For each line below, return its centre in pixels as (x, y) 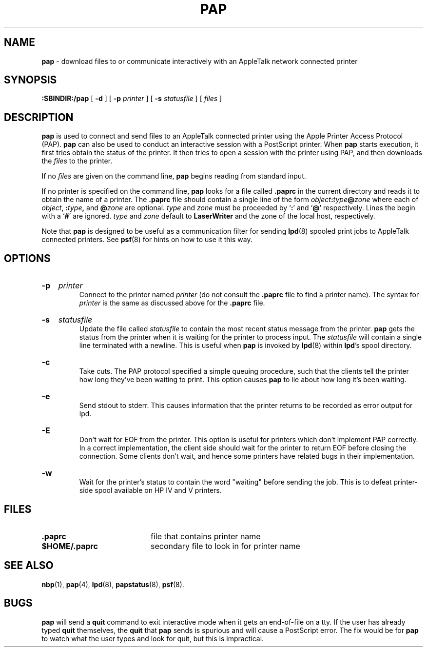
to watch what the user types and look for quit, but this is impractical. (153, 638)
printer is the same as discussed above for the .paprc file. (172, 303)
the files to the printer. (77, 161)
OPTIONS (27, 258)
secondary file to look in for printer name (225, 546)
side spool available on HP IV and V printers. (150, 490)
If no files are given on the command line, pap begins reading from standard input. (174, 176)
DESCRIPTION (39, 117)
